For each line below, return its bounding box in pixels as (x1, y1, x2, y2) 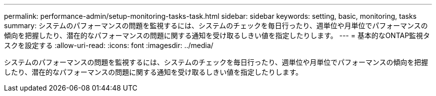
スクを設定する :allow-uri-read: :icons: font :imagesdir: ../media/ (4, 41, 214, 49)
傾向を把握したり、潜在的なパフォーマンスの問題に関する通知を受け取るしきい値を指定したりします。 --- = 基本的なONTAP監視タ (4, 31, 430, 40)
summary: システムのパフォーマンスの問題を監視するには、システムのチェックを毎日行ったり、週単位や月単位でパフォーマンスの (4, 21, 428, 30)
